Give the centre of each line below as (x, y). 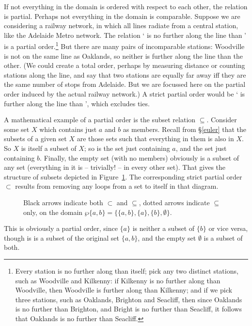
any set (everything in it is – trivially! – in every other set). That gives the (115, 167)
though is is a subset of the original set (62, 237)
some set (17, 129)
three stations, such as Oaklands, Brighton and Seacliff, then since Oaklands (129, 299)
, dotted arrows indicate (174, 202)
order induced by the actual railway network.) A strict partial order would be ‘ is (125, 94)
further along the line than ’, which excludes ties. (77, 103)
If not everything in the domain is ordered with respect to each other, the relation (126, 6)
